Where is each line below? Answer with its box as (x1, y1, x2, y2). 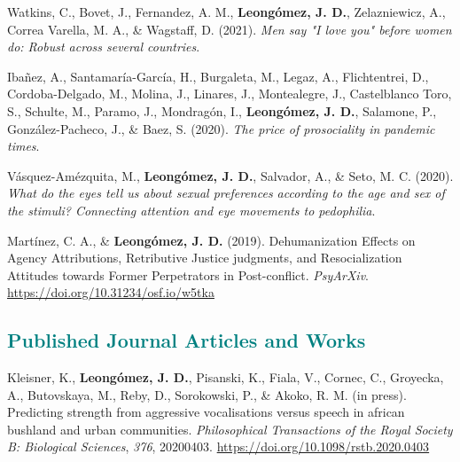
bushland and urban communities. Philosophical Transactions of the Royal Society (7, 419, 453, 438)
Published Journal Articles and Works (7, 326, 366, 354)
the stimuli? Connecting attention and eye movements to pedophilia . (7, 200, 376, 219)
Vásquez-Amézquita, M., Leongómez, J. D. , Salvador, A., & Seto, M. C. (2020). (7, 166, 454, 184)
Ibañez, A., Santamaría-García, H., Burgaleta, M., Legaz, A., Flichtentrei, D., (7, 67, 429, 85)
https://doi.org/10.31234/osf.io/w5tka (7, 283, 214, 301)
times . (7, 137, 40, 155)
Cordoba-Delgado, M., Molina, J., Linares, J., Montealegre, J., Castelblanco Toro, (7, 84, 452, 103)
